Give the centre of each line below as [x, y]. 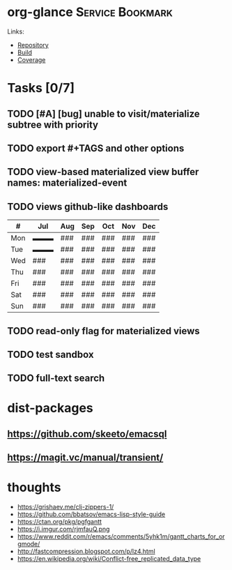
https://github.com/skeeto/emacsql [87, 434]
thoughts [34, 487]
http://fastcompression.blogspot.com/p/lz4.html [86, 551]
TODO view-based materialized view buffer [103, 172]
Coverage [31, 59]
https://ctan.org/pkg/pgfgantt [60, 522]
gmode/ [29, 544]
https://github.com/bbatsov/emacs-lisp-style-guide [91, 514]
